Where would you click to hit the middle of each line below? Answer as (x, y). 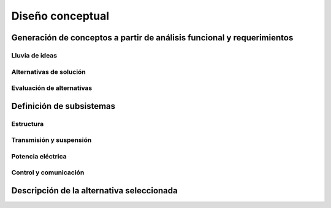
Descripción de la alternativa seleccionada (94, 191)
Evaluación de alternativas (52, 88)
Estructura (28, 124)
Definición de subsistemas (63, 106)
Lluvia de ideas (34, 55)
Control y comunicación (48, 173)
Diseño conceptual (60, 16)
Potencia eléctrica (39, 156)
